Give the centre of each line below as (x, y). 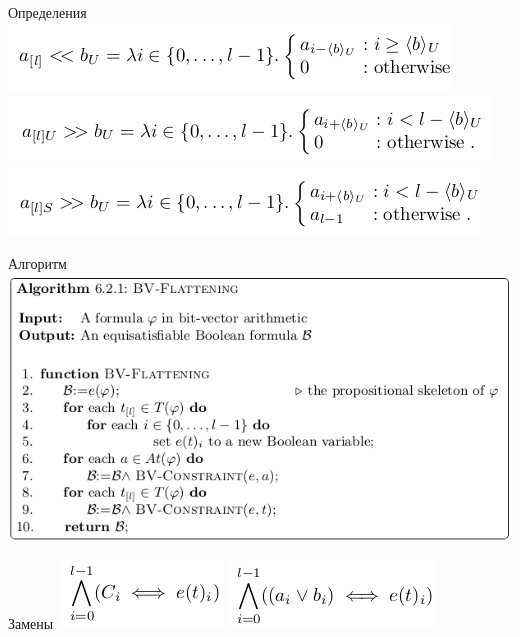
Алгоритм (37, 263)
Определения (47, 12)
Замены (31, 623)
